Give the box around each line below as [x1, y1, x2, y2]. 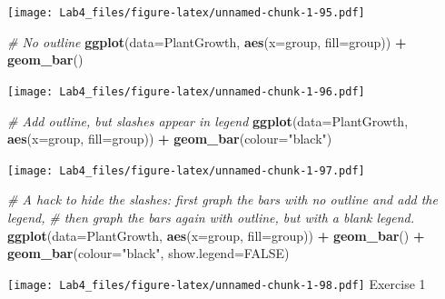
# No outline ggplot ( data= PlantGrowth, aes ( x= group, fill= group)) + [7, 32, 407, 51]
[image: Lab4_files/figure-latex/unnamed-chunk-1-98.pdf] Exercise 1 [7, 274, 426, 293]
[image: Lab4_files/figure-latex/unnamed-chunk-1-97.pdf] [7, 164, 365, 177]
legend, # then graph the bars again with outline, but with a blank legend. [7, 207, 415, 226]
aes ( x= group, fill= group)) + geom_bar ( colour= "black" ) [7, 129, 332, 148]
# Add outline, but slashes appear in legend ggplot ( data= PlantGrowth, [7, 111, 409, 130]
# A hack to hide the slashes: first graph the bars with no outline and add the [7, 190, 438, 209]
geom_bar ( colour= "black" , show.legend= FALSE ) [7, 244, 290, 263]
